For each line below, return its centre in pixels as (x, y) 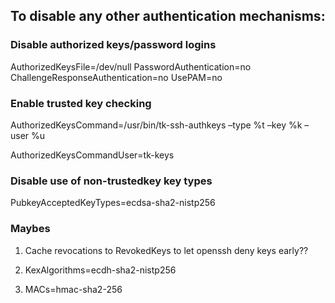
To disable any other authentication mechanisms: (168, 16)
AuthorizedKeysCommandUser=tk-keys (92, 155)
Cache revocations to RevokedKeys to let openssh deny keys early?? (166, 250)
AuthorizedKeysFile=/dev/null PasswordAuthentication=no (131, 66)
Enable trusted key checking (81, 103)
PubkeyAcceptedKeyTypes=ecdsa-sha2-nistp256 (113, 203)
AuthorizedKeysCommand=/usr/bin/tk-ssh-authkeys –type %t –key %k (156, 125)
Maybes (30, 229)
